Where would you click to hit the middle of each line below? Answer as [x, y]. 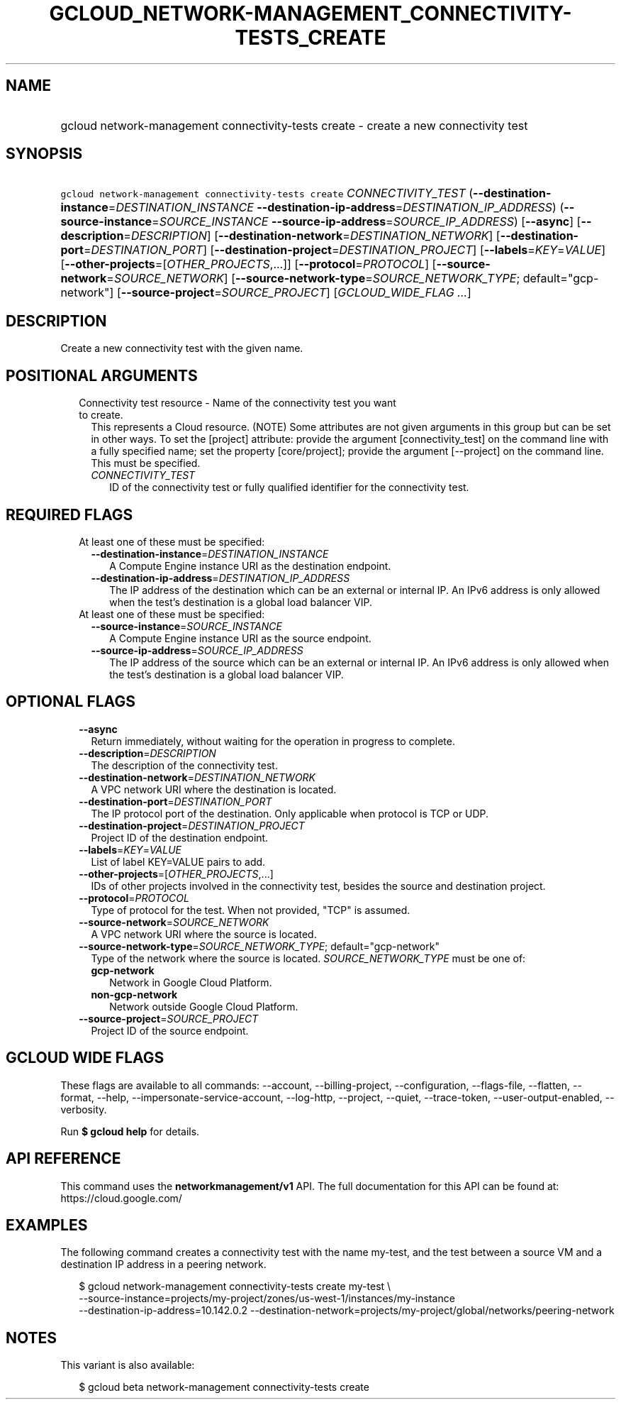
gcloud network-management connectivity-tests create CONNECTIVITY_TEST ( [267, 193]
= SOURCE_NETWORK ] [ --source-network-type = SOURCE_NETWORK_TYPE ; [313, 279]
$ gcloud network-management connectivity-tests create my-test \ [235, 1286]
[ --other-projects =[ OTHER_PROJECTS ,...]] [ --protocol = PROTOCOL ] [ [248, 264]
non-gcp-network [134, 994]
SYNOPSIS [44, 154]
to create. [101, 415]
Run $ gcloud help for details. [130, 1131]
